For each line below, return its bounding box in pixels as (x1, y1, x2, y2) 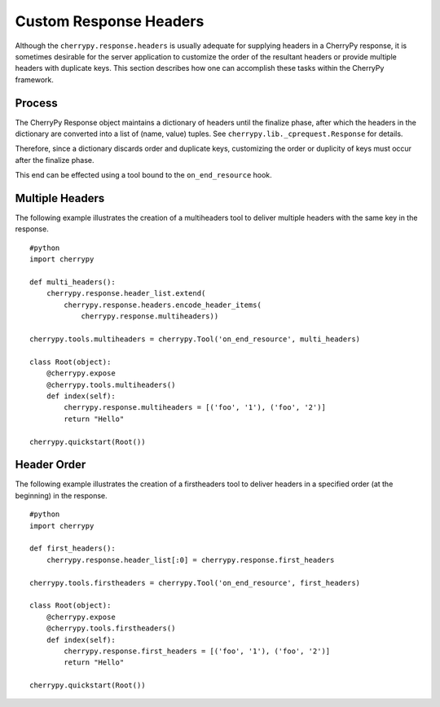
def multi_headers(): (29, 278, 116, 287)
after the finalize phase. (15, 155, 95, 165)
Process (15, 96, 58, 110)
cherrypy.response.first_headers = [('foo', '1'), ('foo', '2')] (64, 646, 331, 656)
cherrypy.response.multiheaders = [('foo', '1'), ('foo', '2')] (64, 403, 326, 412)
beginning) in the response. (15, 490, 108, 500)
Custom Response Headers (15, 12, 205, 30)
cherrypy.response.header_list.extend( (46, 289, 206, 298)
